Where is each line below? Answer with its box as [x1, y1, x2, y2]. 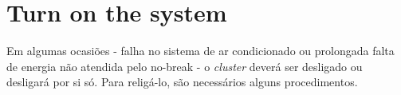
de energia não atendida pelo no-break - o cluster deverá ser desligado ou [6, 57, 363, 74]
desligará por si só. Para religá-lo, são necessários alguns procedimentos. [6, 73, 358, 90]
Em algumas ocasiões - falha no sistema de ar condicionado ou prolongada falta [6, 42, 395, 59]
